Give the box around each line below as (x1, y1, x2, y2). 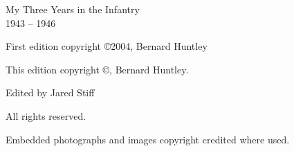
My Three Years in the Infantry (6, 2, 140, 16)
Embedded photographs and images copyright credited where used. (6, 132, 290, 146)
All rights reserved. (6, 108, 86, 123)
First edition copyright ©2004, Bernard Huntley (6, 39, 208, 53)
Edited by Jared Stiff (6, 85, 95, 100)
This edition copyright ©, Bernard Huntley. (6, 62, 189, 76)
